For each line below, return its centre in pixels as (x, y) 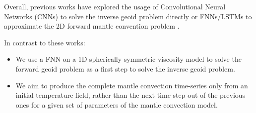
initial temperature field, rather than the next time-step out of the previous (130, 95)
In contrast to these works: (45, 42)
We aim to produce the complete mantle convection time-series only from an (132, 85)
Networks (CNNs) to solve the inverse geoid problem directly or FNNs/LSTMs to (128, 16)
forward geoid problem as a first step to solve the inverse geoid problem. (125, 68)
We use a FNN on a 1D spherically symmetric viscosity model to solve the (128, 59)
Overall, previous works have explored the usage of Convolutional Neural (115, 6)
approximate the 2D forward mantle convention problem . (92, 26)
